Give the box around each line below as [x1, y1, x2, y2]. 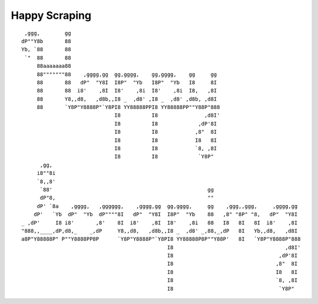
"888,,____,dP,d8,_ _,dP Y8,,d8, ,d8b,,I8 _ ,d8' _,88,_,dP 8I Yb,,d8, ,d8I [21, 227, 298, 234]
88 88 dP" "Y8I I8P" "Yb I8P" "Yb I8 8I [37, 79, 217, 85]
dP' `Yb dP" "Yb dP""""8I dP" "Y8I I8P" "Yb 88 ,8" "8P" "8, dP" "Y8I [33, 211, 298, 218]
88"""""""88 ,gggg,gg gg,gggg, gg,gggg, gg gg [37, 71, 217, 78]
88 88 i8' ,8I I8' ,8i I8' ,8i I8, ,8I [37, 87, 217, 94]
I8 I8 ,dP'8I [114, 120, 217, 127]
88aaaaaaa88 [37, 62, 71, 70]
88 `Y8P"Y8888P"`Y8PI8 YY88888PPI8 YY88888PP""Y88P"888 [37, 104, 220, 111]
